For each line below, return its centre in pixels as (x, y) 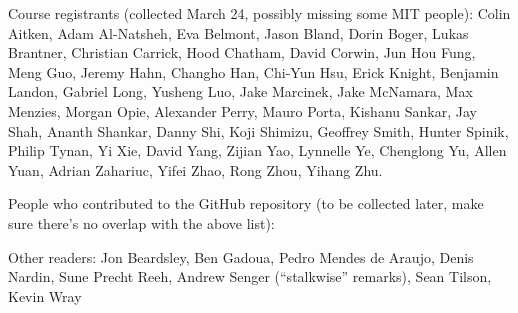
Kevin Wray (45, 295)
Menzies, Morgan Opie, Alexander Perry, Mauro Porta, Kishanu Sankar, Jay (242, 110)
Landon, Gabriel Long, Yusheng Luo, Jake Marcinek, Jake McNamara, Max (240, 91)
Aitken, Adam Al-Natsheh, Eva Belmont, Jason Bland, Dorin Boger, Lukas (238, 32)
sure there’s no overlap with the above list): (141, 222)
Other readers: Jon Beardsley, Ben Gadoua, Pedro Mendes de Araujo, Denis (241, 256)
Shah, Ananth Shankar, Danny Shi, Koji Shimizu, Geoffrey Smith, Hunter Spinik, (258, 130)
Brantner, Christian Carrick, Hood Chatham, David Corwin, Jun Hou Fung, (242, 52)
